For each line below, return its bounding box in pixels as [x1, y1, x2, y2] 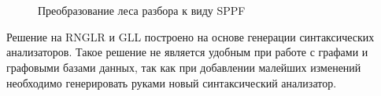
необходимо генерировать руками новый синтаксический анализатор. [6, 74, 337, 91]
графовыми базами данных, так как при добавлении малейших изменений [6, 59, 361, 75]
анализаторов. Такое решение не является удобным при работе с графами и [6, 44, 368, 60]
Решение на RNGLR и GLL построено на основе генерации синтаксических [6, 28, 375, 44]
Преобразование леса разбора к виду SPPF [38, 2, 246, 19]
